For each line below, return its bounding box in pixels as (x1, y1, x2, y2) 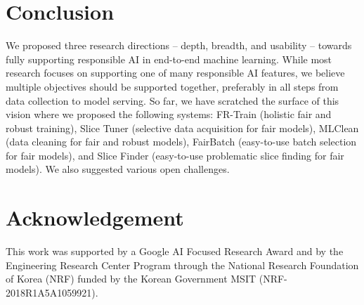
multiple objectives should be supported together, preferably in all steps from (6, 79, 339, 93)
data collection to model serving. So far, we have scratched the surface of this (6, 93, 339, 108)
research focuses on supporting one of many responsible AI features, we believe (6, 65, 345, 80)
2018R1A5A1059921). (6, 285, 98, 299)
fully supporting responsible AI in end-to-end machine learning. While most (6, 51, 332, 66)
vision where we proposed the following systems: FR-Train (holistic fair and (6, 107, 332, 122)
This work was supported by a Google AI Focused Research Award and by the (6, 244, 344, 259)
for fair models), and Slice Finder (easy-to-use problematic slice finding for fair (6, 148, 344, 162)
